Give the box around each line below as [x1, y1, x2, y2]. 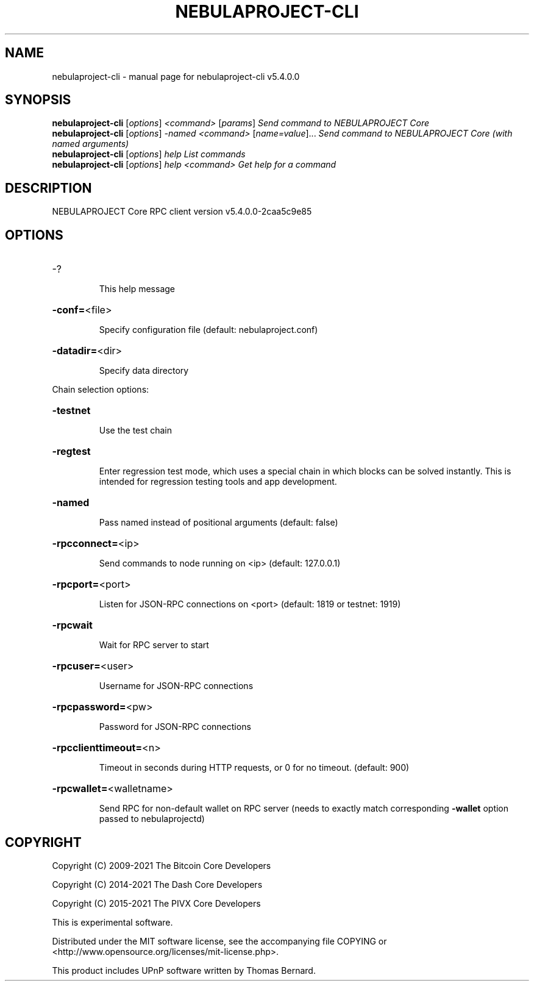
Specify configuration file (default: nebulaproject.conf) [99, 324, 318, 335]
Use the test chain [99, 425, 172, 436]
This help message [99, 284, 175, 295]
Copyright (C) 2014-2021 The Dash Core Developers [52, 879, 263, 890]
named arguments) [52, 138, 129, 149]
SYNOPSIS [5, 92, 71, 108]
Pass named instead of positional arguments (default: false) [99, 517, 338, 528]
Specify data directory [99, 365, 189, 376]
